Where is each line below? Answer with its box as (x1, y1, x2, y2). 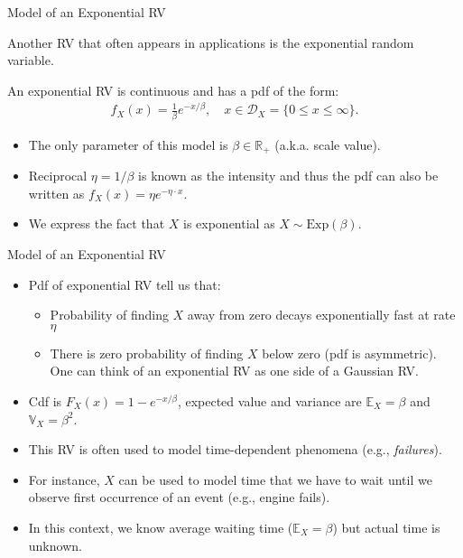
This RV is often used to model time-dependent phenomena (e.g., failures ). (28, 440, 442, 459)
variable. (7, 51, 54, 70)
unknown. (28, 535, 82, 554)
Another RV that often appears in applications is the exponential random (7, 33, 414, 51)
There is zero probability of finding (50, 343, 244, 362)
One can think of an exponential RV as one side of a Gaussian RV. (50, 361, 419, 380)
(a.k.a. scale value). (274, 135, 381, 153)
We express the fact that (28, 214, 165, 233)
